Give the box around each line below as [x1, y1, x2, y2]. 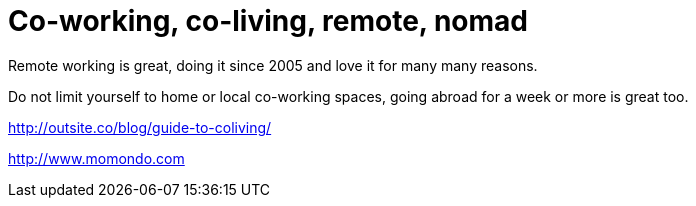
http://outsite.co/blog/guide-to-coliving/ [8, 118, 272, 136]
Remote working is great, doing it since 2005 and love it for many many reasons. [8, 56, 538, 74]
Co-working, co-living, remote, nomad [8, 4, 528, 38]
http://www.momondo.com [8, 149, 185, 167]
